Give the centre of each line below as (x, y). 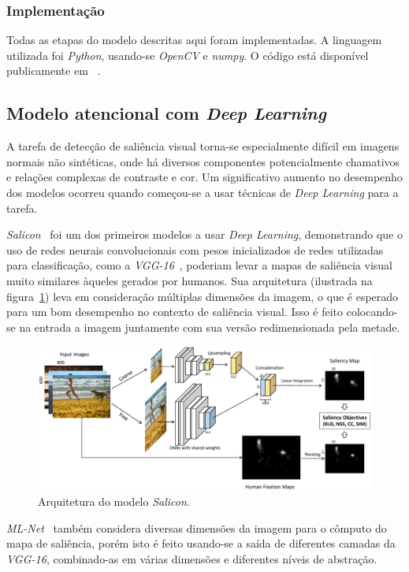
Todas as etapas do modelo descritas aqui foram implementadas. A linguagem (194, 40)
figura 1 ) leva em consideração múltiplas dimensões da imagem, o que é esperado (203, 296)
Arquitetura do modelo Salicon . (114, 501)
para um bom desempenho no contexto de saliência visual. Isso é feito (175, 312)
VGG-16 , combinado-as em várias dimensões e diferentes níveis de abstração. (192, 558)
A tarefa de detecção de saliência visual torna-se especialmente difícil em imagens (203, 146)
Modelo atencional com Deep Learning (166, 113)
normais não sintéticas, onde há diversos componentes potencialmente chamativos (203, 161)
